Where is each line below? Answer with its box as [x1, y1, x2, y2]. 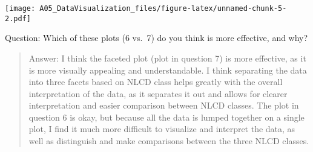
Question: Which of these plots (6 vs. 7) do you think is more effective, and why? [5, 31, 308, 44]
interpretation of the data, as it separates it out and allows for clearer [28, 87, 288, 100]
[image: [5, 4, 36, 13]
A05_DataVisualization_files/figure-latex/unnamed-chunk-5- [39, 4, 287, 13]
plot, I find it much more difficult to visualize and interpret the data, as [28, 122, 295, 135]
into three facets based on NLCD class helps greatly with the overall [28, 75, 283, 88]
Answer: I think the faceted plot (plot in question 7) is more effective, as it [28, 51, 306, 64]
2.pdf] [5, 14, 31, 23]
